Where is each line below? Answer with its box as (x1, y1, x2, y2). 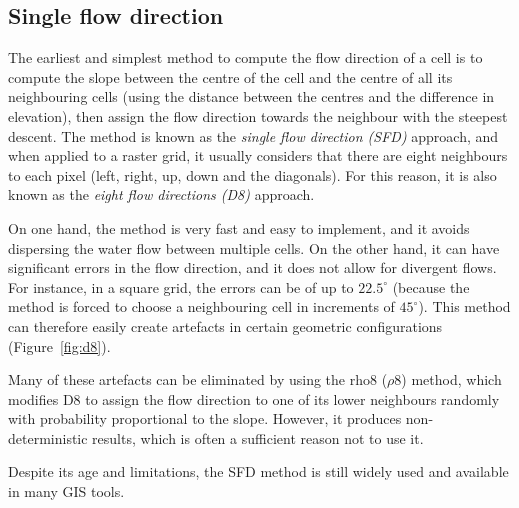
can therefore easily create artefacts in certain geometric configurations (8, 315, 443, 336)
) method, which (401, 369, 502, 390)
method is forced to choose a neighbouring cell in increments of (8, 296, 395, 317)
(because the (392, 276, 470, 297)
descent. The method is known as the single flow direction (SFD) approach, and (8, 125, 499, 146)
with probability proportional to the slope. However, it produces (8, 408, 402, 429)
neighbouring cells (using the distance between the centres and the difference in (8, 86, 495, 107)
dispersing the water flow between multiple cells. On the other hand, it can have (8, 237, 500, 258)
